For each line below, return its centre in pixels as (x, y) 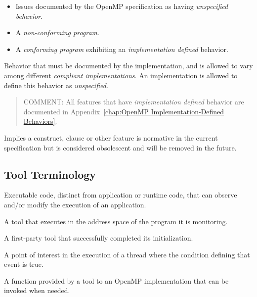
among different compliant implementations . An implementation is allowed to (121, 75)
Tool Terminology (50, 174)
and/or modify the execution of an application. (75, 204)
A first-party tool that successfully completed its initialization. (99, 238)
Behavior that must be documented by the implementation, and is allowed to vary (128, 66)
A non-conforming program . (57, 32)
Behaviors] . (40, 121)
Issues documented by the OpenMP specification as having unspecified (122, 6)
